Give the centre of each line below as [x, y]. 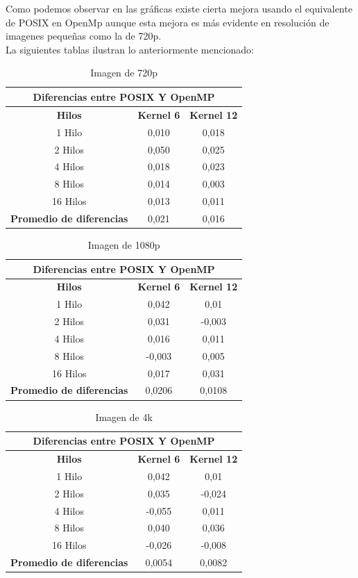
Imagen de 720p [124, 73]
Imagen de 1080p [124, 244]
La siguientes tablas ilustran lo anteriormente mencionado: [130, 49]
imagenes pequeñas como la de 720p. [84, 36]
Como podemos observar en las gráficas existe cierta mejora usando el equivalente [179, 8]
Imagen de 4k [124, 416]
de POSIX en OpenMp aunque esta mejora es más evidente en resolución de [168, 22]
